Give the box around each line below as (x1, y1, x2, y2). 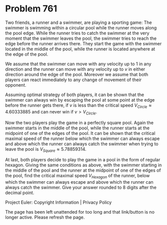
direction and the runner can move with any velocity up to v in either (5, 66, 146, 72)
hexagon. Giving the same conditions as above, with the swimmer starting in (5, 162, 162, 168)
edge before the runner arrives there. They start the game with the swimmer (5, 40, 162, 46)
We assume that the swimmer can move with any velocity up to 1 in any (5, 61, 152, 67)
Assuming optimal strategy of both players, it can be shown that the (5, 92, 145, 98)
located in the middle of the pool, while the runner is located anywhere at (5, 46, 156, 52)
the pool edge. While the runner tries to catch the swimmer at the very (5, 30, 150, 36)
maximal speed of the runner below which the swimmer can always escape (5, 135, 160, 141)
